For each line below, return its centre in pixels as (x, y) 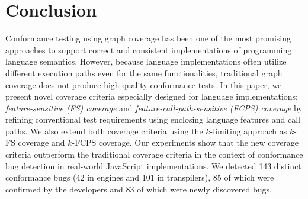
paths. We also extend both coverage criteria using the (104, 131)
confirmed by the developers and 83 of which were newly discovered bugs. (139, 189)
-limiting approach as (248, 131)
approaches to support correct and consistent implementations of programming (149, 49)
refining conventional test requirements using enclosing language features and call (153, 119)
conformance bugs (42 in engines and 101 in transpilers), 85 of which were (140, 177)
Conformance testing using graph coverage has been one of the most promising (148, 38)
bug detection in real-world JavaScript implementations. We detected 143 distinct (153, 166)
